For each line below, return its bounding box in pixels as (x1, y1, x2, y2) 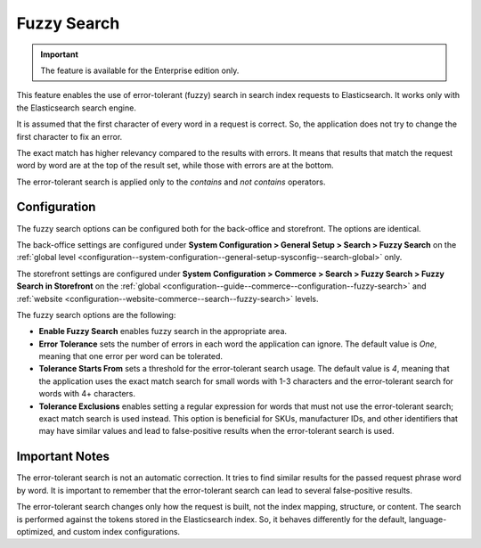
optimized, (16, 526, 55, 536)
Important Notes (16, 449, 110, 464)
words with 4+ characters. (38, 389, 135, 399)
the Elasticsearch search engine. (16, 102, 137, 113)
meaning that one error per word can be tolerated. (38, 351, 223, 362)
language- (408, 513, 447, 525)
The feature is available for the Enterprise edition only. (40, 65, 240, 76)
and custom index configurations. (56, 526, 181, 536)
